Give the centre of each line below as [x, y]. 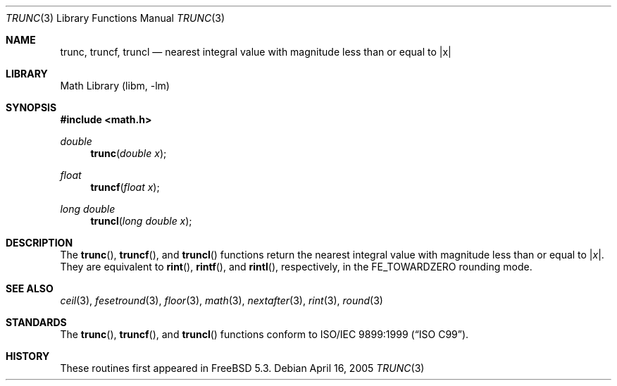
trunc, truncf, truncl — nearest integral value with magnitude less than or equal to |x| [256, 52]
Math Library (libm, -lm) [115, 86]
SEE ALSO [30, 288]
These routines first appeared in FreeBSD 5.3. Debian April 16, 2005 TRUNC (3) [242, 368]
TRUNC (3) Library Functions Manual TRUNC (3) [116, 18]
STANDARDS [36, 322]
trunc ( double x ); [129, 153]
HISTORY [28, 356]
